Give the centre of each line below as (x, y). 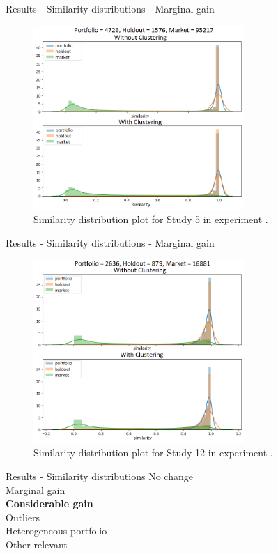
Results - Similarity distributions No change (99, 476)
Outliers (23, 517)
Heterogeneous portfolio (56, 531)
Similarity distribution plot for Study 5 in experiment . (151, 219)
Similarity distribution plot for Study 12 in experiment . (153, 453)
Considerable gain (49, 503)
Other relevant (37, 544)
